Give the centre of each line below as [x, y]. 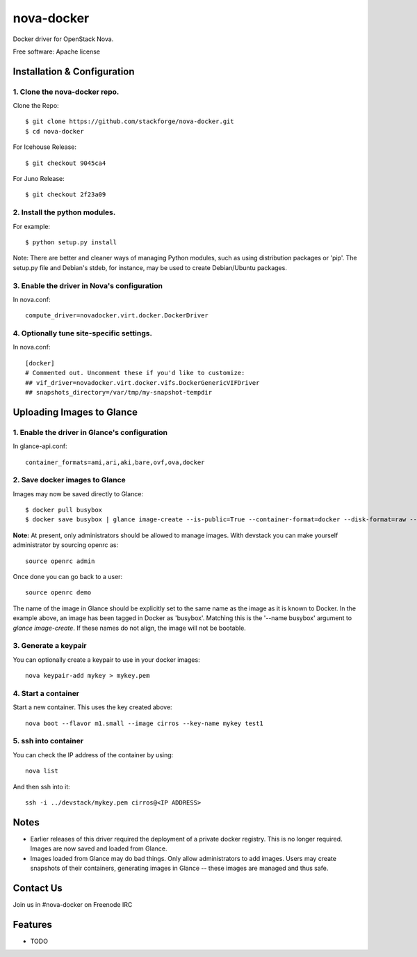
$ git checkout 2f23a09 [66, 195]
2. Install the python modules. [64, 212]
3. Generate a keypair [50, 646]
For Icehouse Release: [44, 147]
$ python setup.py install [71, 242]
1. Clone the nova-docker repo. [66, 92]
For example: [32, 226]
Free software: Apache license [57, 52]
